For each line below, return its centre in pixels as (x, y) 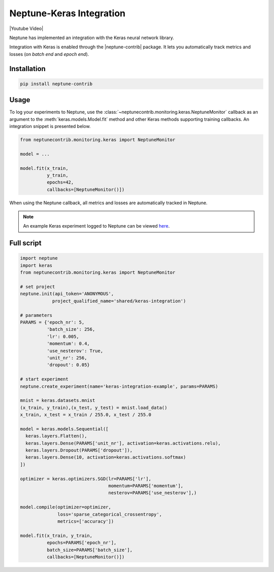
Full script (25, 243)
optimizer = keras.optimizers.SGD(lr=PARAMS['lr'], (86, 479)
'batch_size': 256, (71, 329)
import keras (36, 265)
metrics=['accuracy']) (86, 521)
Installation (27, 69)
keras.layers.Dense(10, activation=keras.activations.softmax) (106, 457)
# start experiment (44, 379)
